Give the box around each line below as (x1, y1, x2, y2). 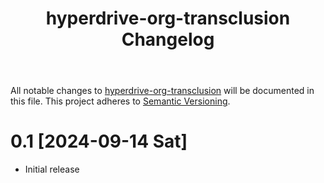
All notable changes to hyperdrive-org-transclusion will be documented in (10, 85, 315, 97)
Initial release (24, 163, 80, 176)
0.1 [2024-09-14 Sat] (10, 130, 188, 153)
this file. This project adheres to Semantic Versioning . (10, 95, 231, 107)
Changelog (121, 28, 215, 51)
